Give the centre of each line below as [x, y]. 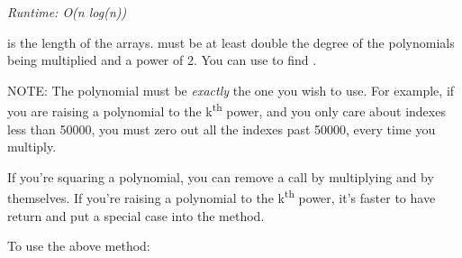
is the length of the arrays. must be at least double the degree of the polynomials [231, 42]
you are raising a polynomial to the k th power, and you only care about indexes [226, 110]
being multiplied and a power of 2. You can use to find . [162, 60]
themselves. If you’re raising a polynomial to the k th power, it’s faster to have [222, 197]
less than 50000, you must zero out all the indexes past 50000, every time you [222, 129]
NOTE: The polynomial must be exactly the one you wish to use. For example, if [231, 90]
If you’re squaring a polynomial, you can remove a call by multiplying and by [221, 176]
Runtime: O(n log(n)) [67, 12]
